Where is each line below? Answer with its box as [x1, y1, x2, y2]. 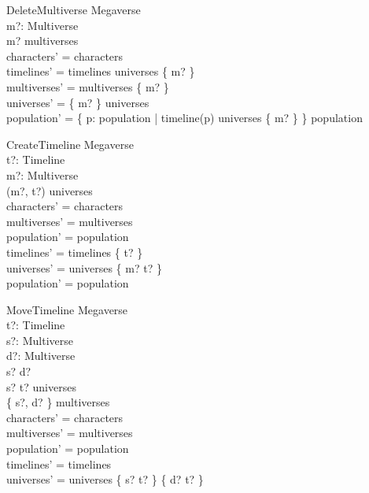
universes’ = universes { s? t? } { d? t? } [6, 471, 204, 487]
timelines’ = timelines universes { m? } [6, 63, 195, 80]
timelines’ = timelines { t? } [6, 243, 143, 260]
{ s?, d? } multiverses [6, 394, 110, 410]
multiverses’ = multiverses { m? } [6, 78, 169, 95]
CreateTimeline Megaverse [6, 135, 134, 152]
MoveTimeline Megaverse [6, 301, 128, 317]
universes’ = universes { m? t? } [6, 259, 162, 276]
